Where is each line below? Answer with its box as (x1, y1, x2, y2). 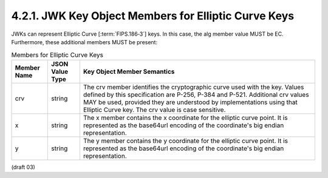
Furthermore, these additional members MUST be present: (11, 38, 158, 45)
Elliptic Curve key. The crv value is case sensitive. (83, 105, 226, 114)
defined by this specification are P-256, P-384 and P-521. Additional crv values (83, 90, 309, 99)
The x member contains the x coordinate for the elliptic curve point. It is (83, 113, 288, 122)
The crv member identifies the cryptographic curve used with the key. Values (83, 82, 304, 91)
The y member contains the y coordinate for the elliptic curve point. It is (83, 136, 289, 145)
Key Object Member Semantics (83, 67, 175, 76)
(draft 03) (11, 163, 36, 171)
